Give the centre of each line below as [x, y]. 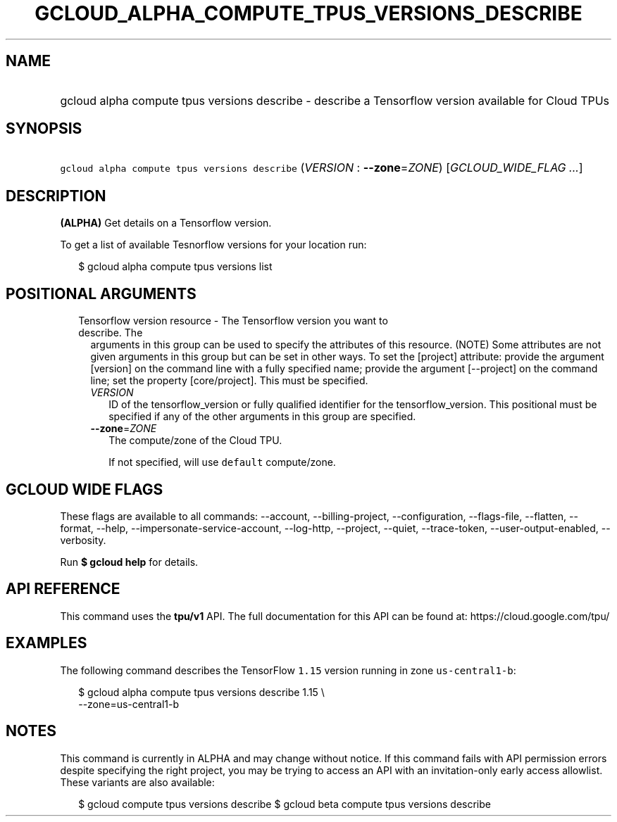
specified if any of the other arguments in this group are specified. [262, 417]
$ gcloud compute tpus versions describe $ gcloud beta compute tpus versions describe [285, 804]
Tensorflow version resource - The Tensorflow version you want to [233, 321]
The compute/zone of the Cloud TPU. [195, 441]
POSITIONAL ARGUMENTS [101, 293]
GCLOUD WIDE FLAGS [85, 489]
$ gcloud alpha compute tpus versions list [175, 267]
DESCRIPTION [56, 196]
